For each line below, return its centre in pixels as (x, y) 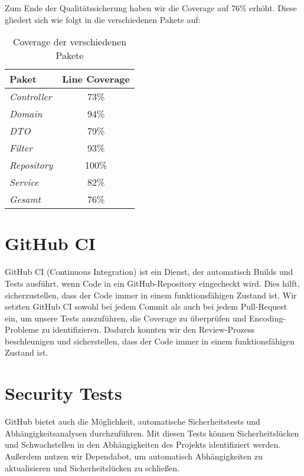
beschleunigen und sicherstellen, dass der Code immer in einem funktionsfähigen (150, 341)
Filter (21, 148)
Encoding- (267, 318)
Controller (31, 97)
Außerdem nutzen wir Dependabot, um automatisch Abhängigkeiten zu (134, 456)
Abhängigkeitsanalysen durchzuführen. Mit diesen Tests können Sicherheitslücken (152, 433)
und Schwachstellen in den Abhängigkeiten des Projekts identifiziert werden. (143, 444)
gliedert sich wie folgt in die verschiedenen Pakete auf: (103, 19)
